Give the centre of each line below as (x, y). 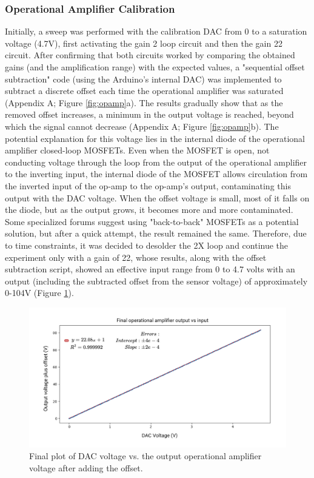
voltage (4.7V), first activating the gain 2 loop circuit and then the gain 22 (144, 43)
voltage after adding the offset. (86, 467)
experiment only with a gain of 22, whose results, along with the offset (136, 257)
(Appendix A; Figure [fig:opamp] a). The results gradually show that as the (144, 102)
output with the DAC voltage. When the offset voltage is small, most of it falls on (157, 197)
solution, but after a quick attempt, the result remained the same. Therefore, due (156, 233)
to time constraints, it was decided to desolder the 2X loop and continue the (147, 245)
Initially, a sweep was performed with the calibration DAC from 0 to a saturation (156, 31)
